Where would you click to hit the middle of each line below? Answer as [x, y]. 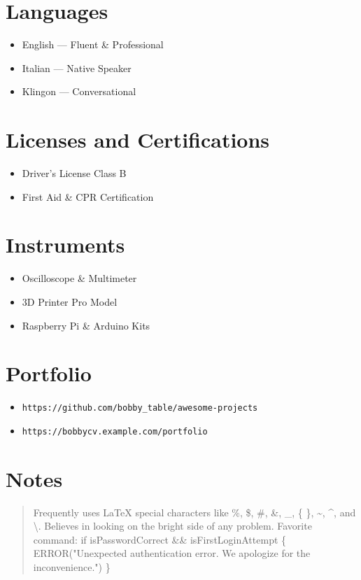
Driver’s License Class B [74, 173]
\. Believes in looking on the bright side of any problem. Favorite [172, 526]
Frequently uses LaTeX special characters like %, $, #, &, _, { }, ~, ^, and [194, 512]
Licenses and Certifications [138, 140]
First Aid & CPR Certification [88, 196]
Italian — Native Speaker [77, 68]
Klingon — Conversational [79, 91]
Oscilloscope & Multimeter [79, 278]
